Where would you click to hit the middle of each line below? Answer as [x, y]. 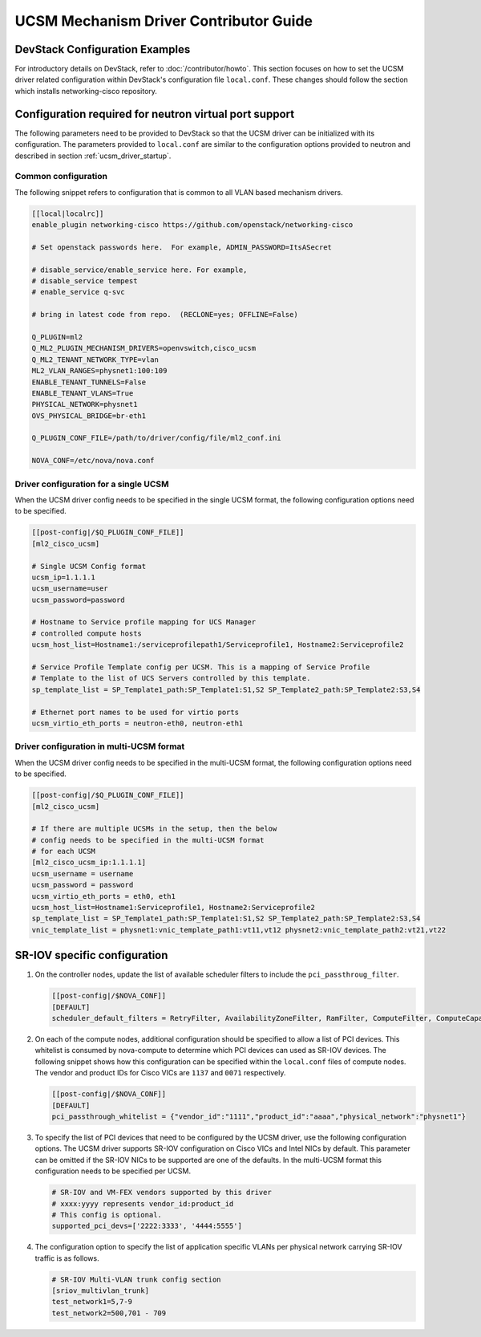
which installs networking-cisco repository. [86, 91]
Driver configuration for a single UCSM [92, 484]
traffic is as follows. [67, 1258]
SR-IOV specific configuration [91, 955]
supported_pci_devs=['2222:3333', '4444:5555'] [147, 1226]
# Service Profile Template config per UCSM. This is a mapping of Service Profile [201, 667]
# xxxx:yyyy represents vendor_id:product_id [143, 1203]
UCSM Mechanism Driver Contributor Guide [164, 21]
